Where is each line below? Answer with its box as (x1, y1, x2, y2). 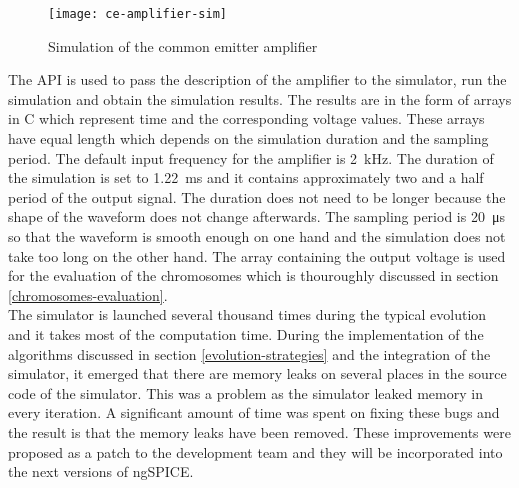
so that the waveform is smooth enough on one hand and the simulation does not (8, 226, 506, 246)
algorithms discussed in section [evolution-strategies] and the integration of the (8, 343, 491, 364)
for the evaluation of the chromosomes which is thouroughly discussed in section (8, 265, 499, 286)
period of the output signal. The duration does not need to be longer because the (8, 186, 506, 207)
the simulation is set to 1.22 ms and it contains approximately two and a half (8, 167, 484, 188)
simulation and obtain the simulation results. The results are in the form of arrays (8, 88, 512, 109)
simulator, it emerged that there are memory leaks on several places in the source (8, 363, 507, 384)
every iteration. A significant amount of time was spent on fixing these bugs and (8, 402, 500, 423)
